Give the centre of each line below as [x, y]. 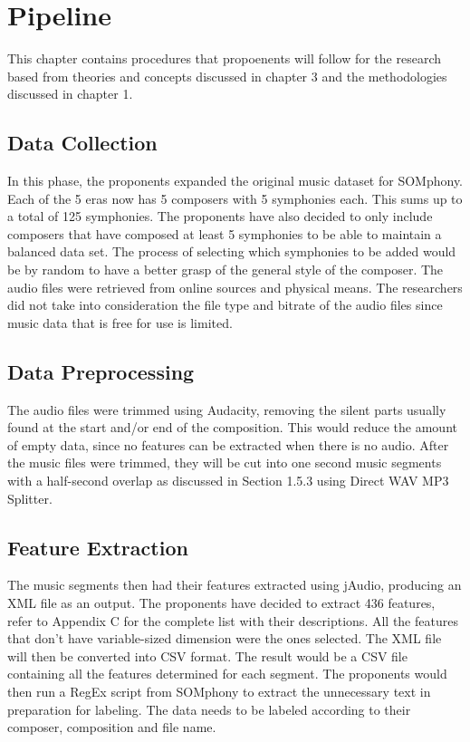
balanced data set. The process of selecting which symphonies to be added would [232, 251]
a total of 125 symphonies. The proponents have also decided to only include [220, 216]
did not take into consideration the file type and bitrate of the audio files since [225, 305]
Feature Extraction [98, 547]
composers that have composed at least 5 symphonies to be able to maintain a [225, 233]
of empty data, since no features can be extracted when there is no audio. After [228, 444]
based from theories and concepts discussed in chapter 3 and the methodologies [227, 76]
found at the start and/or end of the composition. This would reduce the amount [232, 427]
